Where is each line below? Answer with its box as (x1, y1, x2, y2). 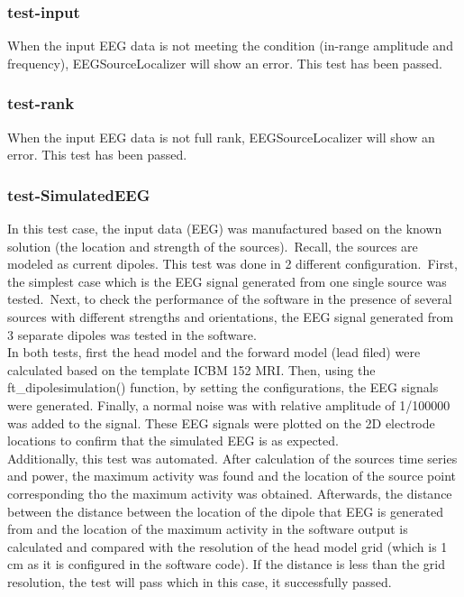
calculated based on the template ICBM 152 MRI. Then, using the (7, 360, 376, 379)
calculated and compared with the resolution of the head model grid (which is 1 (7, 537, 448, 556)
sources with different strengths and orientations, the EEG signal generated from (7, 308, 454, 326)
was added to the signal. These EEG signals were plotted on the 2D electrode (7, 413, 435, 432)
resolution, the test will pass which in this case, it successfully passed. (7, 572, 392, 591)
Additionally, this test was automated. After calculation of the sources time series (7, 448, 458, 467)
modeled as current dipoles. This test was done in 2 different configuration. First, (7, 254, 458, 273)
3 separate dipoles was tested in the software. (7, 325, 257, 344)
